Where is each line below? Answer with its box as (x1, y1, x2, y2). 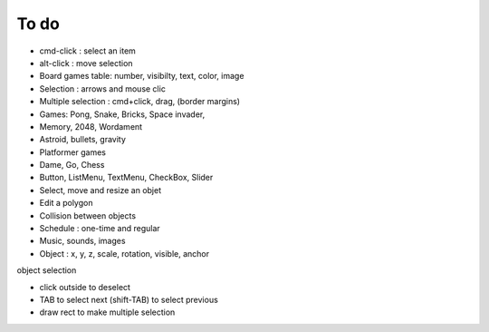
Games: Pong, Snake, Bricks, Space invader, (39, 109, 206, 120)
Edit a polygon (39, 198, 93, 209)
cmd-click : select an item (39, 45, 136, 56)
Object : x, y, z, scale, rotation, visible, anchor (39, 248, 210, 259)
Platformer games (39, 146, 106, 158)
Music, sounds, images (39, 236, 126, 247)
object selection (16, 265, 77, 276)
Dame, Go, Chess (39, 160, 105, 171)
